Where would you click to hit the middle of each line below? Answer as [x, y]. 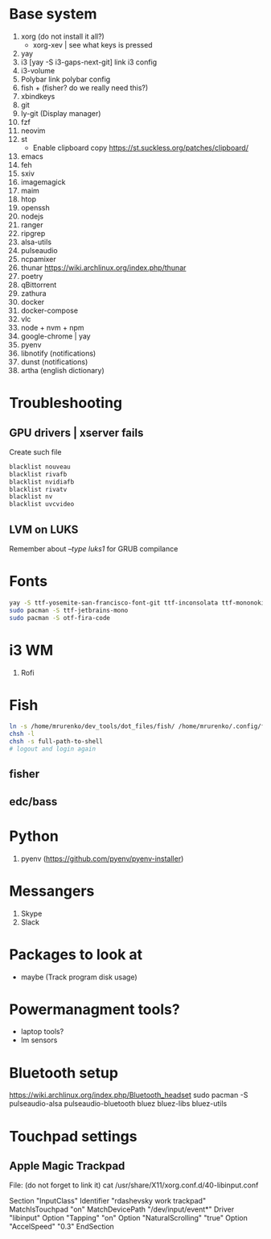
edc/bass [33, 802]
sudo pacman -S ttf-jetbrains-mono [69, 610]
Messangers [52, 891]
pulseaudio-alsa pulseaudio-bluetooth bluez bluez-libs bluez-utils [118, 1104]
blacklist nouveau [40, 467]
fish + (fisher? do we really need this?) [84, 87]
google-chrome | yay [55, 336]
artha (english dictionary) [63, 370]
